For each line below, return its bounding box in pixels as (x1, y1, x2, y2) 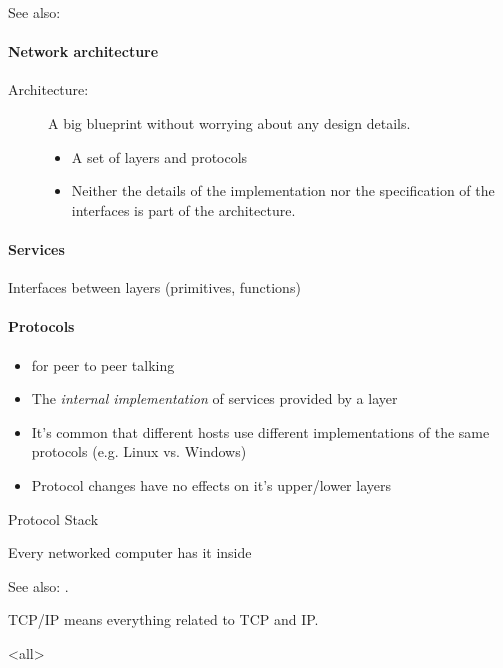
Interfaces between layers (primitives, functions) (8, 277, 301, 298)
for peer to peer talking (31, 354, 175, 375)
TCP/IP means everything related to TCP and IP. (8, 609, 319, 630)
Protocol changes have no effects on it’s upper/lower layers (31, 474, 391, 495)
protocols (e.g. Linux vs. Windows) (31, 441, 247, 462)
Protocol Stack (8, 508, 99, 529)
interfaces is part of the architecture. (71, 199, 296, 220)
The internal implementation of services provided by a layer (31, 388, 398, 409)
